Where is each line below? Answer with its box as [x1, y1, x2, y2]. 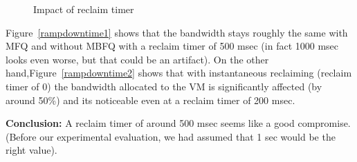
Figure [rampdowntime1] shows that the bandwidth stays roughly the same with [6, 25, 348, 39]
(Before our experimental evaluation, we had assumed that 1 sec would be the [6, 129, 336, 143]
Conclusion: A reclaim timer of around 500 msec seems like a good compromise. [6, 116, 351, 130]
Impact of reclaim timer [33, 2, 134, 16]
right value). [6, 143, 57, 157]
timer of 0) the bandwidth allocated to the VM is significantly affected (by [6, 79, 322, 93]
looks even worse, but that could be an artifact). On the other [6, 52, 269, 66]
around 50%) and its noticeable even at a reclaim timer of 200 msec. [6, 92, 295, 107]
